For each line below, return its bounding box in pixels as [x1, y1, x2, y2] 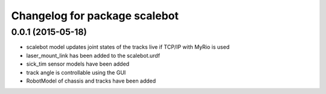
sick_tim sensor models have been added [26, 60, 130, 67]
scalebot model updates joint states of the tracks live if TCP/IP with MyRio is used [26, 43, 229, 51]
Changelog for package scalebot [11, 9, 179, 22]
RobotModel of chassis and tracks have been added [26, 77, 156, 84]
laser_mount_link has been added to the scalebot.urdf [26, 52, 160, 59]
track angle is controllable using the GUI [26, 69, 126, 76]
